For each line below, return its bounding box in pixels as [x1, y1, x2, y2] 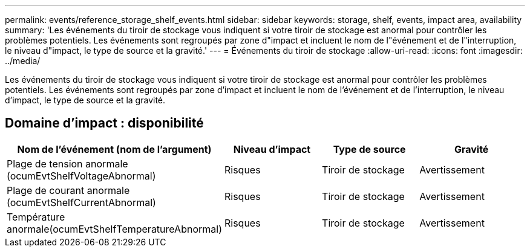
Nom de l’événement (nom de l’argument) [17, 143, 212, 155]
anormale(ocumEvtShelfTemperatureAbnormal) [7, 222, 222, 235]
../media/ [5, 56, 41, 66]
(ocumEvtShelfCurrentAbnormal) [7, 196, 156, 208]
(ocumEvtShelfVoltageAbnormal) [7, 169, 156, 182]
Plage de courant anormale [7, 184, 130, 196]
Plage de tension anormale [7, 157, 128, 170]
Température [7, 210, 65, 223]
